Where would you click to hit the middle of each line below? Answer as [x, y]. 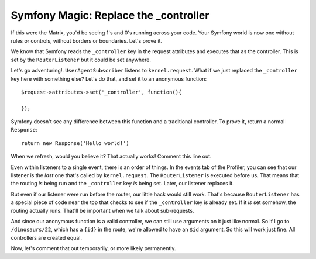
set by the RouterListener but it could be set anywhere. [81, 60]
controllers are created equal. [46, 237]
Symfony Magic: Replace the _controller [110, 15]
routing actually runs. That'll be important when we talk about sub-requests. [102, 210]
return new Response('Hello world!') [75, 143]
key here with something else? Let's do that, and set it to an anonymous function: [109, 78]
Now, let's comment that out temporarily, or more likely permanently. [93, 248]
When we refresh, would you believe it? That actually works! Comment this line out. [111, 156]
